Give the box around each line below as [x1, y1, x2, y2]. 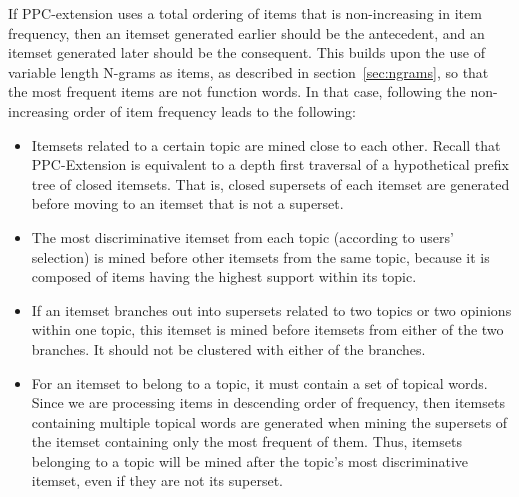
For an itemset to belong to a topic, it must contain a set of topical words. [31, 372, 488, 393]
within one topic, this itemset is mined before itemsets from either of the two [31, 319, 504, 340]
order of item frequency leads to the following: [73, 100, 356, 121]
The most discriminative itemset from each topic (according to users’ [31, 226, 454, 247]
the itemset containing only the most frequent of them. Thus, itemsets [31, 431, 462, 452]
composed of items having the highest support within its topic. [31, 266, 417, 287]
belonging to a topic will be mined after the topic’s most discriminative [31, 450, 469, 471]
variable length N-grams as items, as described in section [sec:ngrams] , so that [8, 61, 489, 82]
